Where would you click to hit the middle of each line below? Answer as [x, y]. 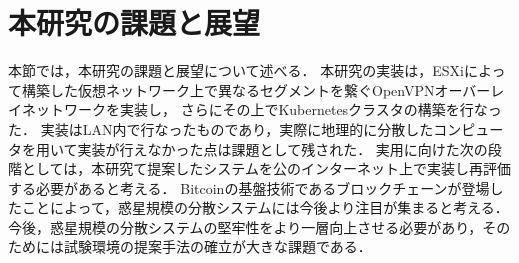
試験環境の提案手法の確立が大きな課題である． [217, 246]
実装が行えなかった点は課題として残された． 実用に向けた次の [282, 148]
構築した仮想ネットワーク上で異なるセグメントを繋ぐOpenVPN [228, 89]
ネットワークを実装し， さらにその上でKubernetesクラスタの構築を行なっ [261, 109]
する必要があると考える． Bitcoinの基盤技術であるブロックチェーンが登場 [249, 187]
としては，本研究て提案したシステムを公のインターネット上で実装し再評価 [266, 168]
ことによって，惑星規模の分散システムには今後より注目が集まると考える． [265, 207]
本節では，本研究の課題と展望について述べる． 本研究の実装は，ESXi [236, 70]
